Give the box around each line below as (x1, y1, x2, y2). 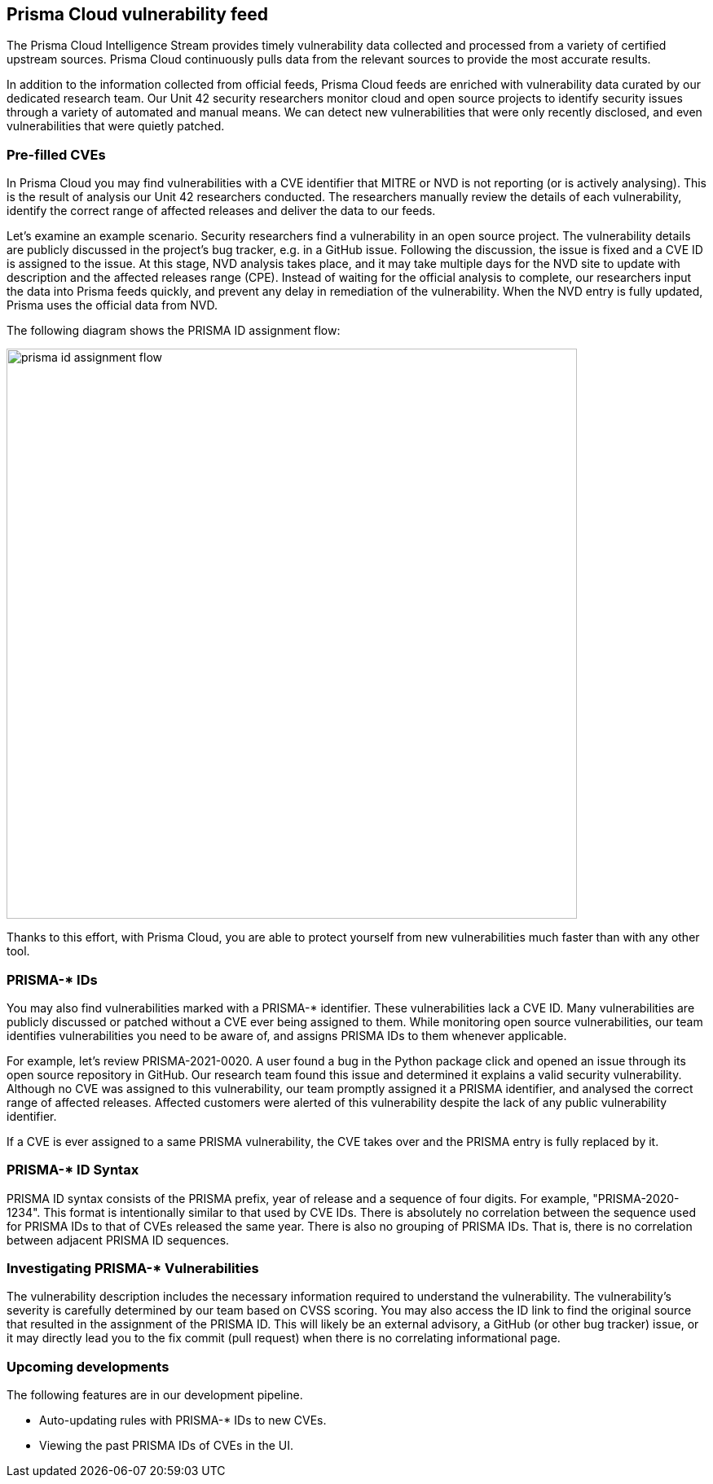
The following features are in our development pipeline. (7, 1388, 303, 1403)
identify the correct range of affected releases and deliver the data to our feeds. (7, 204, 436, 218)
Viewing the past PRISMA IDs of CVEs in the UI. (39, 1438, 294, 1453)
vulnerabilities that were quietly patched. (7, 119, 225, 134)
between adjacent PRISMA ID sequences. (7, 1232, 230, 1247)
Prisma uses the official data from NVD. (7, 298, 218, 313)
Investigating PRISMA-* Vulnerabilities (7, 1260, 259, 1277)
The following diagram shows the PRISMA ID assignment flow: (7, 323, 341, 338)
